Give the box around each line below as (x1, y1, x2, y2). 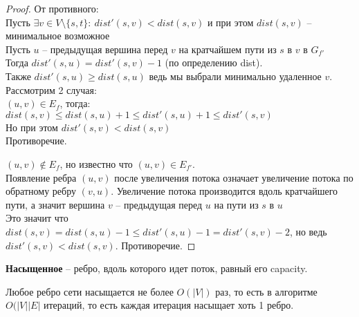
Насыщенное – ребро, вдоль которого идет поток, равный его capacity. (6, 261, 308, 276)
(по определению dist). (165, 55, 263, 70)
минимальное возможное (6, 28, 110, 43)
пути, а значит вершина (6, 197, 105, 211)
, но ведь (289, 224, 327, 238)
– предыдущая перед (116, 197, 203, 211)
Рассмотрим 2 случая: (6, 82, 97, 97)
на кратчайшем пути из (178, 41, 277, 56)
